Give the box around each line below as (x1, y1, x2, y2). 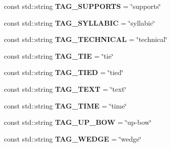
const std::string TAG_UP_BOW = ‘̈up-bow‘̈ (4, 117, 152, 127)
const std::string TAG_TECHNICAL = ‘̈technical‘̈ (4, 34, 168, 44)
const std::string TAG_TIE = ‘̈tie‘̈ (4, 50, 114, 61)
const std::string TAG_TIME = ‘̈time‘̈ (4, 100, 127, 110)
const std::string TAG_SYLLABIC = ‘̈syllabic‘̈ (4, 17, 155, 28)
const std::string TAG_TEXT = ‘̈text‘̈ (4, 83, 126, 94)
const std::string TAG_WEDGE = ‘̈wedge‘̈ (4, 133, 142, 144)
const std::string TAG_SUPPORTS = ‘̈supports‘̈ (4, 1, 161, 11)
